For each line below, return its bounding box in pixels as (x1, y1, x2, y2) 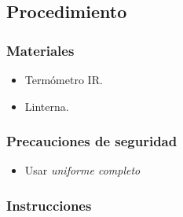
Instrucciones (6, 195, 92, 215)
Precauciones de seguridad (6, 131, 178, 151)
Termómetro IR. (24, 72, 103, 87)
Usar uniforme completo (24, 162, 141, 178)
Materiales (6, 40, 75, 60)
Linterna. (24, 97, 69, 114)
